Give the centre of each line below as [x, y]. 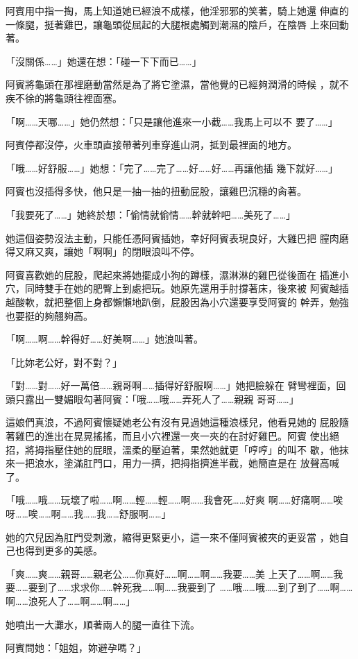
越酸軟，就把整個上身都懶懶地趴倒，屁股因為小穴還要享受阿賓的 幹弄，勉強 [177, 301]
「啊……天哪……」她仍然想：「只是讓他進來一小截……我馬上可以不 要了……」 [172, 121]
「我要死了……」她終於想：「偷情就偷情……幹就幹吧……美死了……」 [151, 214]
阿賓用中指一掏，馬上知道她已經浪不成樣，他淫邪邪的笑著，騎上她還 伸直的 [177, 10]
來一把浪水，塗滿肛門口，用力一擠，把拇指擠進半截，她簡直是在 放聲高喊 [172, 463]
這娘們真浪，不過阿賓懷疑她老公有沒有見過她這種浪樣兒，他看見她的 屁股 [172, 422]
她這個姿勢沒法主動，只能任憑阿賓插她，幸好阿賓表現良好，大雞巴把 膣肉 [172, 238]
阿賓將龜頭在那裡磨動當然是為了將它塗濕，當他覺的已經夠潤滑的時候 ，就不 [177, 84]
